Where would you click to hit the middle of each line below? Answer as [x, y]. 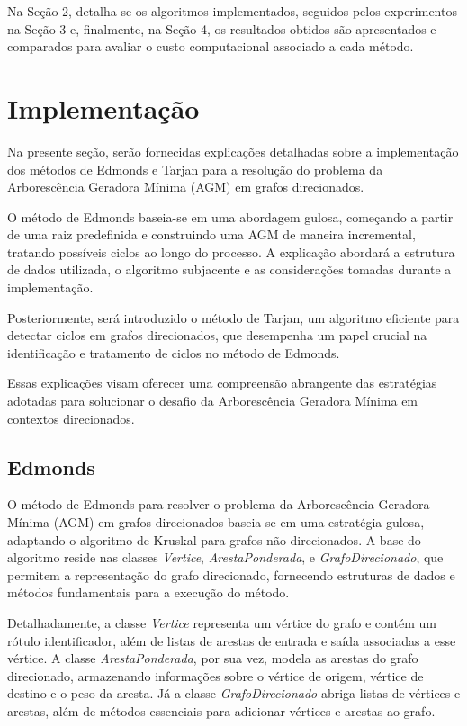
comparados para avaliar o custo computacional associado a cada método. [211, 46]
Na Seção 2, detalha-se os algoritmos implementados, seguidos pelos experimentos [232, 11]
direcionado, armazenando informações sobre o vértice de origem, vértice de [216, 675]
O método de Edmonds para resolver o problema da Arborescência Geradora [219, 504]
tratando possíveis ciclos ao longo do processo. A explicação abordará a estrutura [231, 251]
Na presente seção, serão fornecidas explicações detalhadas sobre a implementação [233, 151]
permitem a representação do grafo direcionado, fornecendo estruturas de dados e [231, 574]
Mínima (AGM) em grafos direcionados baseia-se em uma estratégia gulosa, [216, 522]
